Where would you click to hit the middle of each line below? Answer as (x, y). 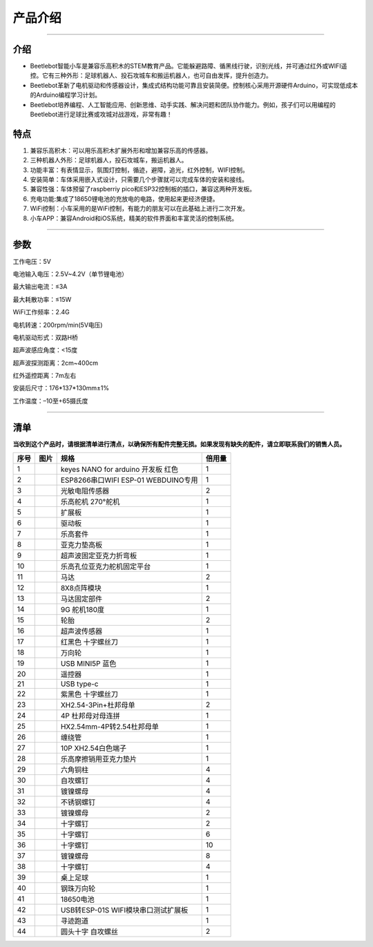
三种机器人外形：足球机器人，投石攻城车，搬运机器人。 (109, 160)
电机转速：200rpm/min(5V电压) (58, 325)
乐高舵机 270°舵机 (90, 502)
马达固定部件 (82, 599)
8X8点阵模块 (81, 589)
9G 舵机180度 (83, 610)
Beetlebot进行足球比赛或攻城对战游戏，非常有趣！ (101, 115)
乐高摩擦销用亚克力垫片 (99, 759)
